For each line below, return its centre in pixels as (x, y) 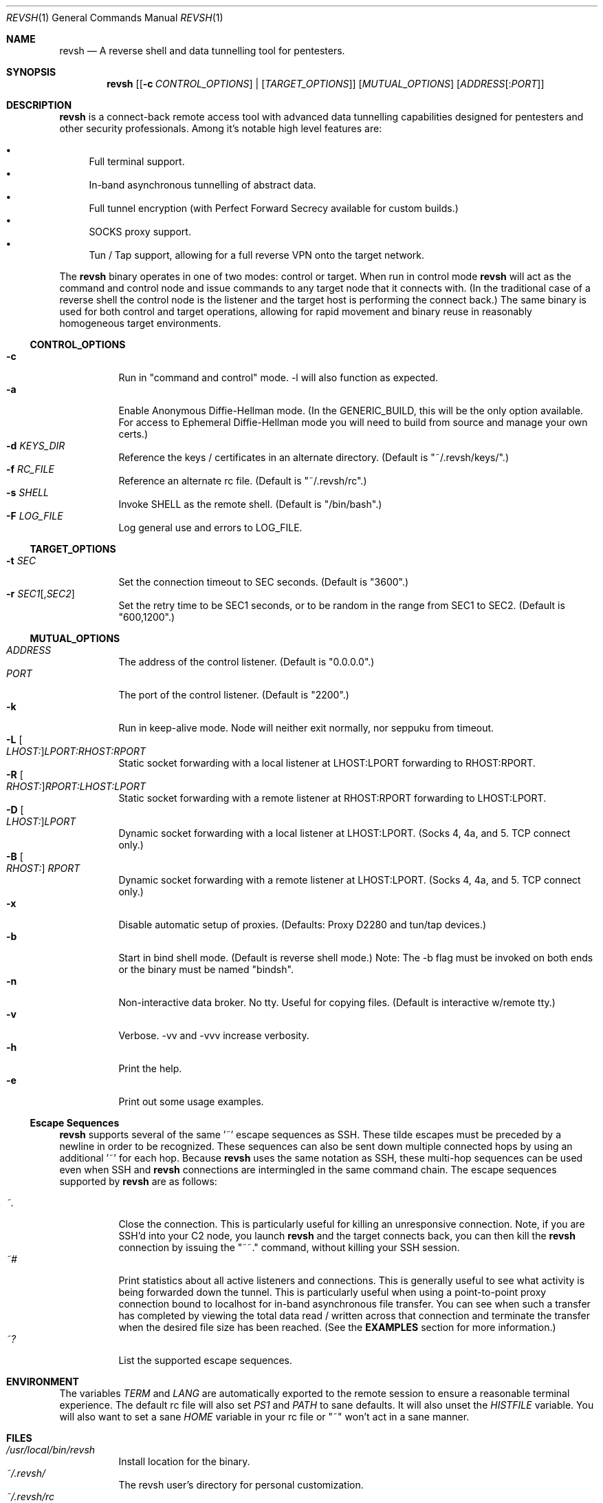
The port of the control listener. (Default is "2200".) (234, 695)
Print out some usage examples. (191, 1101)
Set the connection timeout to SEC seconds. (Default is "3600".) (264, 582)
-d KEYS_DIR (36, 446)
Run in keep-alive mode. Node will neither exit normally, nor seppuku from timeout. (306, 728)
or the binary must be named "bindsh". (206, 969)
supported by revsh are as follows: (138, 1181)
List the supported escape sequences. (206, 1360)
